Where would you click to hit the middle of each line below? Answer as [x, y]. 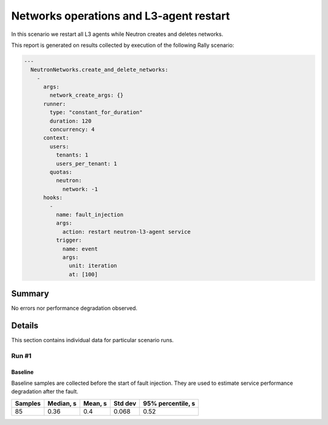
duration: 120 [70, 121]
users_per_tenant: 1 [87, 163]
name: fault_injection [90, 214]
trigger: [69, 240]
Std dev [125, 403]
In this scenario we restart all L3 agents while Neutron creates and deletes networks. [117, 34]
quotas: [61, 172]
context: [56, 138]
